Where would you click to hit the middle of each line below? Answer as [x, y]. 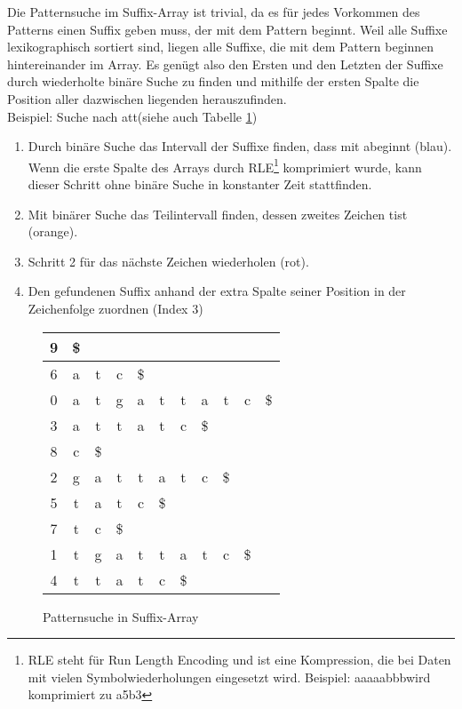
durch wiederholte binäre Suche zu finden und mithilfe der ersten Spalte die [213, 81]
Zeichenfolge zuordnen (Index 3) [115, 308]
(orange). [53, 231]
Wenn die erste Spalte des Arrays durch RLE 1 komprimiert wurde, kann [225, 165]
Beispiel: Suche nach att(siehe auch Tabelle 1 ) [132, 116]
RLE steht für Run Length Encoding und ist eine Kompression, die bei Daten [239, 660]
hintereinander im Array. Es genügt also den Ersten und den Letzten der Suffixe [225, 64]
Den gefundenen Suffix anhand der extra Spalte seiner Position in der [217, 291]
